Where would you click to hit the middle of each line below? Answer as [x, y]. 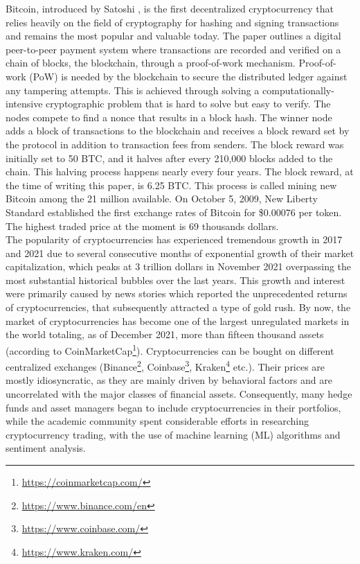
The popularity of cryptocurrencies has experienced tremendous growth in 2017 [174, 239]
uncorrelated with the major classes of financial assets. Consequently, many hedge [179, 393]
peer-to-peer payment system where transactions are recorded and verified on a [173, 49]
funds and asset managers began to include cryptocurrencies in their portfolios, [173, 407]
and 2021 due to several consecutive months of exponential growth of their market [180, 253]
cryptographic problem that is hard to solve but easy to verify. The [188, 104]
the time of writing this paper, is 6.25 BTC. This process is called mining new [171, 185]
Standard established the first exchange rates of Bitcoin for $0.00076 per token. [174, 212]
